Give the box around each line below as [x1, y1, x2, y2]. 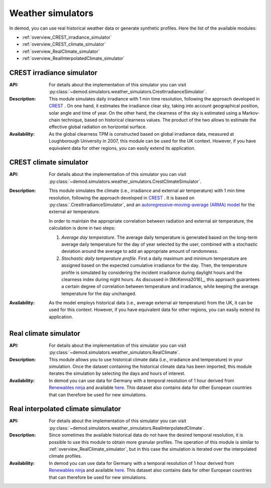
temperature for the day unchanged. [61, 290, 137, 297]
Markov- [242, 110, 260, 116]
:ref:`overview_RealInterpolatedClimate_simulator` [22, 55, 125, 61]
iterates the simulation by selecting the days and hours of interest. [49, 370, 186, 376]
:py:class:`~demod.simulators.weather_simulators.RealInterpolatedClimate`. [49, 425, 205, 431]
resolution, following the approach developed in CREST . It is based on [49, 194, 195, 201]
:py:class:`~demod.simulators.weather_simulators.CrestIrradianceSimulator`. [49, 88, 207, 95]
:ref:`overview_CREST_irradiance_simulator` [22, 34, 112, 40]
